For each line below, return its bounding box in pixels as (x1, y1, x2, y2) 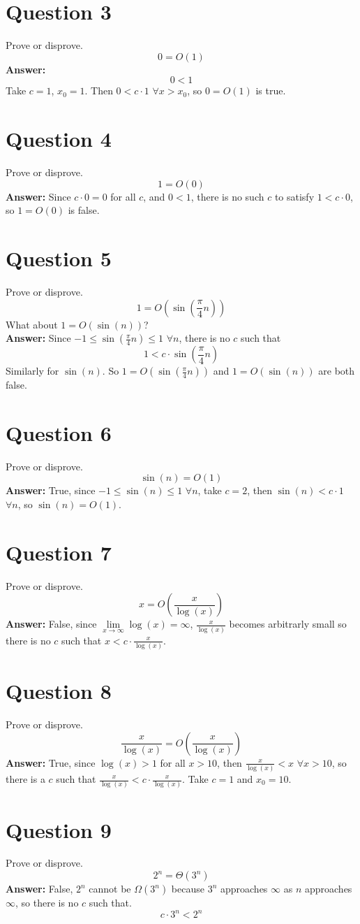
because (171, 881, 204, 896)
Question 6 (6, 418, 112, 447)
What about (6, 317, 58, 331)
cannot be (89, 881, 131, 896)
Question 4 (6, 124, 112, 153)
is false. (68, 203, 100, 217)
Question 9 (6, 815, 112, 844)
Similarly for (6, 363, 59, 378)
